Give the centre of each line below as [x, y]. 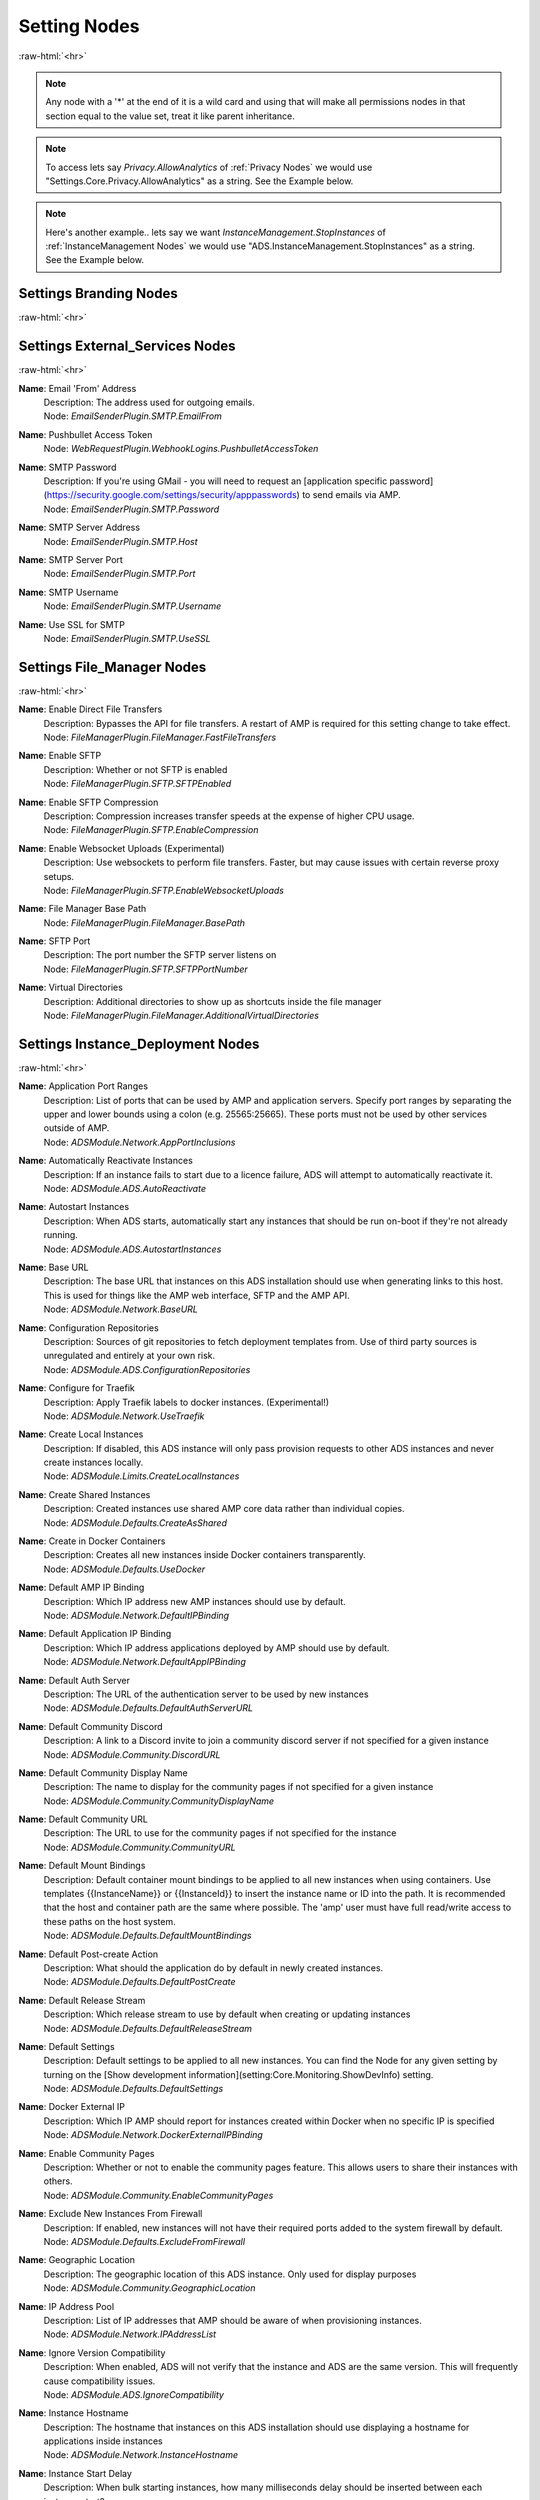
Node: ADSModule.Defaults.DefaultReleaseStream [147, 2028]
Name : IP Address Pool [66, 2306]
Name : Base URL [53, 1267]
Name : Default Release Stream [82, 2000]
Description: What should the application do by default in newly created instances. [213, 1967]
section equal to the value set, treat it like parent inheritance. [170, 116]
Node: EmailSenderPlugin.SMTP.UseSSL [127, 638]
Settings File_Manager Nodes [112, 666]
